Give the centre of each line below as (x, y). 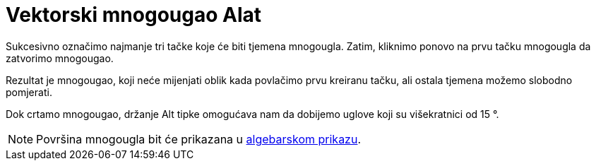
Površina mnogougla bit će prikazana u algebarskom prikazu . (199, 139)
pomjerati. (29, 92)
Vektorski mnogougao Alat (134, 15)
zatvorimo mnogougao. (60, 58)
